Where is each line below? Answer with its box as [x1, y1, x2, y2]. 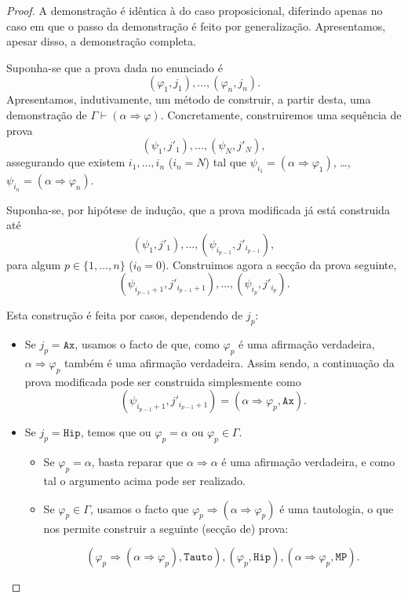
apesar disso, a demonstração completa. [6, 33, 196, 49]
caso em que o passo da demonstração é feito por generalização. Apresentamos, [6, 17, 386, 34]
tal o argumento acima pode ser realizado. [43, 472, 246, 488]
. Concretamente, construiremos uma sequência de [160, 106, 402, 122]
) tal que [205, 154, 247, 170]
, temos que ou [80, 424, 151, 440]
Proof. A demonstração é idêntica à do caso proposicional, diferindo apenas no [6, 2, 383, 18]
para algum [6, 256, 61, 272]
